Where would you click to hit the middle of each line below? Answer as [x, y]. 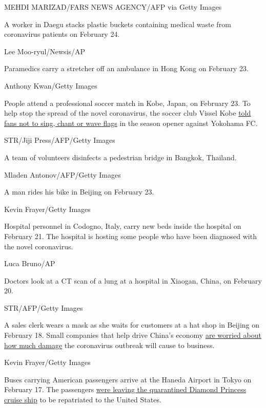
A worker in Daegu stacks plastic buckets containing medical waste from [118, 24]
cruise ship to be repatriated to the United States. [83, 400]
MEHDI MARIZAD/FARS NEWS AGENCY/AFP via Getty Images [113, 7]
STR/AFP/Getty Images [44, 307]
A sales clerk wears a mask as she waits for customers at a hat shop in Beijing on [132, 325]
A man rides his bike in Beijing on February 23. [79, 192]
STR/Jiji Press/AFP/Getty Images [60, 140]
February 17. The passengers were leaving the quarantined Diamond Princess [125, 389]
